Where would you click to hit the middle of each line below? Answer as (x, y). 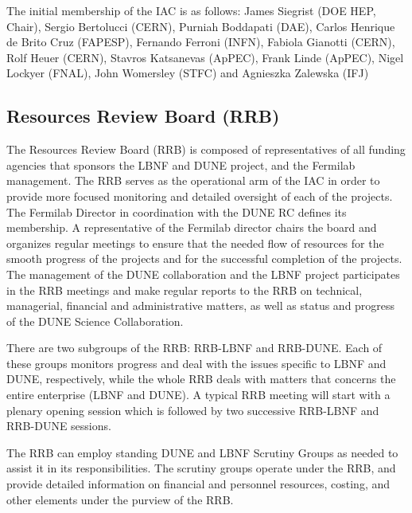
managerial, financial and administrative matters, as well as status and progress (201, 305)
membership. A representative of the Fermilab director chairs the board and (192, 227)
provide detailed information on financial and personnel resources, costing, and (198, 484)
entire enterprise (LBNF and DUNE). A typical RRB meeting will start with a (198, 395)
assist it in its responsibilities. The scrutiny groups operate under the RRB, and (201, 468)
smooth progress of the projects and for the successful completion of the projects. (204, 258)
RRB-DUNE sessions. (59, 426)
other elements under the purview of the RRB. (120, 499)
